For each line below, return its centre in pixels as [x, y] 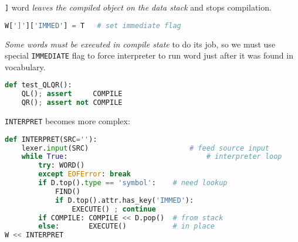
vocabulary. [25, 67]
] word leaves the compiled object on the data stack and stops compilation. [138, 7]
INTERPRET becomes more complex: [67, 121]
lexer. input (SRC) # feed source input [145, 148]
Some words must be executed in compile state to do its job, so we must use [140, 44]
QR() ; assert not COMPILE [72, 103]
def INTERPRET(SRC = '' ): [51, 139]
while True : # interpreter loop [152, 157]
